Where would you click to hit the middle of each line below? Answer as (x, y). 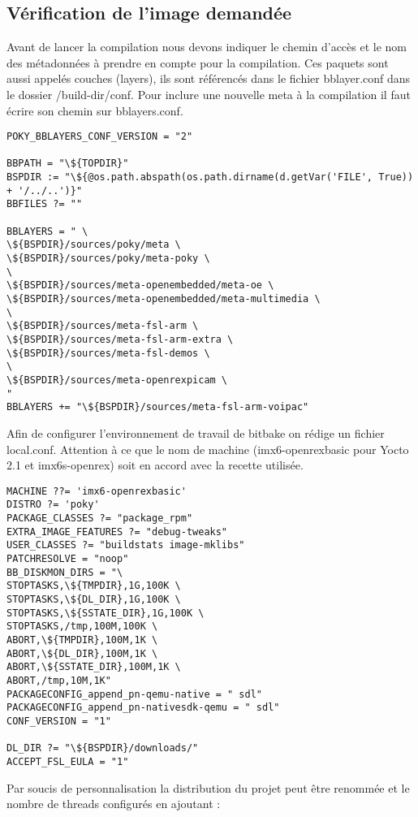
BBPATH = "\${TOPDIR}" (68, 164)
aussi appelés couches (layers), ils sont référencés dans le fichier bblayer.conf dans (209, 78)
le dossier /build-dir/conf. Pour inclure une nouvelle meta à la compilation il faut (209, 94)
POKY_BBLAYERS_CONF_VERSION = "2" (100, 137)
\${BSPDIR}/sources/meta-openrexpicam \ (117, 380)
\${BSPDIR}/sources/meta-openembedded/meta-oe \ (140, 285)
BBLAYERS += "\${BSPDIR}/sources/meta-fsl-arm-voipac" (158, 407)
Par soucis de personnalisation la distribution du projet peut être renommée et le (208, 787)
